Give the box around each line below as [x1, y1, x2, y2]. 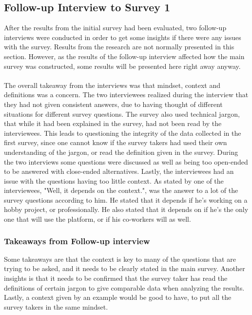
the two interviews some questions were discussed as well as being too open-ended [4, 156, 248, 167]
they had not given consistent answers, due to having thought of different [4, 99, 223, 109]
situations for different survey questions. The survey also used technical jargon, [4, 108, 240, 119]
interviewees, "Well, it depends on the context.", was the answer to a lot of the [4, 185, 238, 195]
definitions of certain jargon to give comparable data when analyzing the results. [4, 282, 245, 293]
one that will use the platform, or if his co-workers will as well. [4, 214, 191, 224]
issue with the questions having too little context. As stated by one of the [4, 175, 224, 186]
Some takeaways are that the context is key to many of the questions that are [4, 253, 236, 264]
